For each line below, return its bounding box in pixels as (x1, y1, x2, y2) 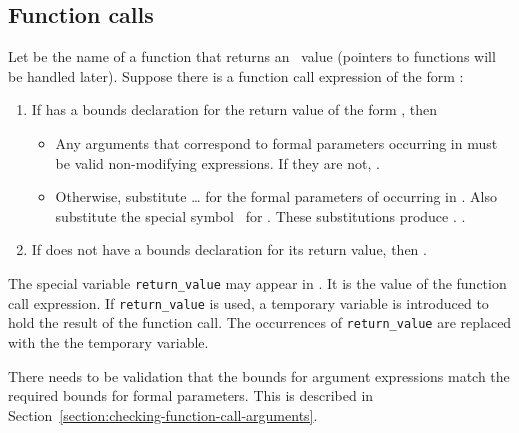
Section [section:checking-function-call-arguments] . (8, 404, 318, 425)
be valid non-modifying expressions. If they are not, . (55, 152, 380, 173)
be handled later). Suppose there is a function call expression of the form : (8, 65, 464, 86)
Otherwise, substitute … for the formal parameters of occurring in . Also (55, 186, 497, 207)
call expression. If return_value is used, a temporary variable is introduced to (8, 292, 489, 313)
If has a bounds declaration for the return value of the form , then (31, 99, 438, 120)
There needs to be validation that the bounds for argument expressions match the (8, 365, 510, 386)
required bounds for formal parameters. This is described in (8, 385, 374, 406)
